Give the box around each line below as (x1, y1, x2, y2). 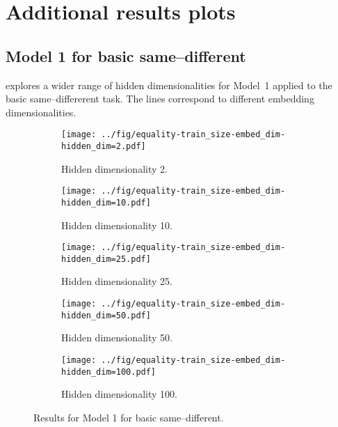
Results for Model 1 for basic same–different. (33, 410, 224, 424)
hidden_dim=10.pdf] (61, 197, 151, 208)
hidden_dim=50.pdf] (61, 310, 151, 320)
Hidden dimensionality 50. (61, 330, 172, 345)
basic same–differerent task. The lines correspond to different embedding (6, 91, 314, 106)
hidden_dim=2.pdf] (61, 141, 146, 152)
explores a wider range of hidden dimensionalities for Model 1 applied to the (6, 77, 332, 92)
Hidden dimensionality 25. (61, 274, 172, 288)
